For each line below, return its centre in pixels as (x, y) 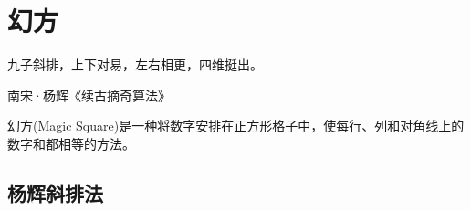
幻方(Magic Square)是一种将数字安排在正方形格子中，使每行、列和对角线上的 (236, 126)
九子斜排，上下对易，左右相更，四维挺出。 (135, 64)
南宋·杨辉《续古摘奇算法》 (89, 95)
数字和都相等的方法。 (71, 143)
